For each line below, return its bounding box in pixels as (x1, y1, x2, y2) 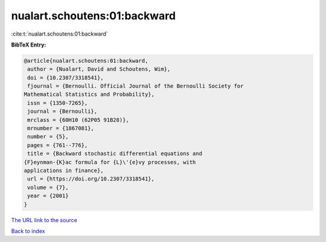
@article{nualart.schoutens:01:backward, (24, 57, 149, 64)
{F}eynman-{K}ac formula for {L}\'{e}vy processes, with (24, 159, 196, 165)
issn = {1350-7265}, (27, 100, 88, 106)
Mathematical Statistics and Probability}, (24, 91, 155, 98)
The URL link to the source (11, 216, 78, 223)
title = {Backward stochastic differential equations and (27, 150, 202, 157)
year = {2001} (27, 193, 69, 199)
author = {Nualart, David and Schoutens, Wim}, (27, 66, 171, 72)
